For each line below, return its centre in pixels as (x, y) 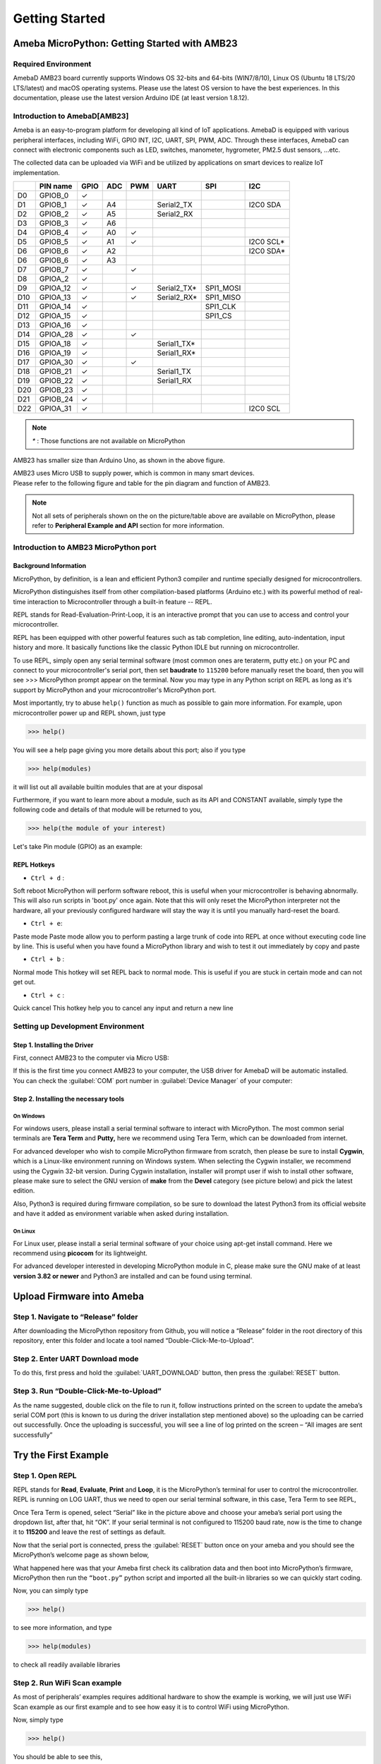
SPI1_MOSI (223, 288)
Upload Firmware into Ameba (79, 1296)
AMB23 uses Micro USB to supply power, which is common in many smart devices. (134, 473)
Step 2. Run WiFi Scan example (67, 1683)
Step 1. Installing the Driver (53, 1045)
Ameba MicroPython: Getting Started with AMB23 (125, 43)
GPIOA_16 (55, 325)
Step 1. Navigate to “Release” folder (75, 1317)
